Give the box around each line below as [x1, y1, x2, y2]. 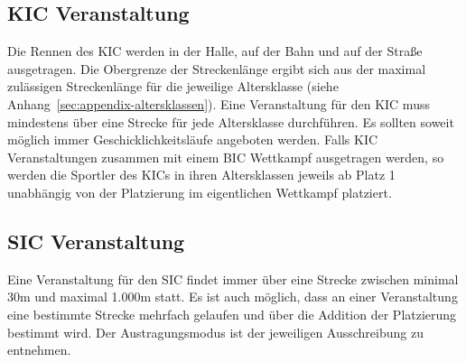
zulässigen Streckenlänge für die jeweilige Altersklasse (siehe [7, 77, 339, 96]
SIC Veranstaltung [7, 227, 185, 255]
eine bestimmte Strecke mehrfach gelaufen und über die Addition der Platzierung [7, 304, 457, 323]
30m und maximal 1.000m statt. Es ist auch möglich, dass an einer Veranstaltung [7, 287, 458, 306]
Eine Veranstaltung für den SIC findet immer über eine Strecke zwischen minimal [7, 269, 459, 288]
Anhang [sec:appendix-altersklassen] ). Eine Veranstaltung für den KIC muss [7, 94, 430, 113]
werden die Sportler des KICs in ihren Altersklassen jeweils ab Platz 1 [7, 165, 396, 184]
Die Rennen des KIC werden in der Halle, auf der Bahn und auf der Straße [7, 42, 423, 60]
